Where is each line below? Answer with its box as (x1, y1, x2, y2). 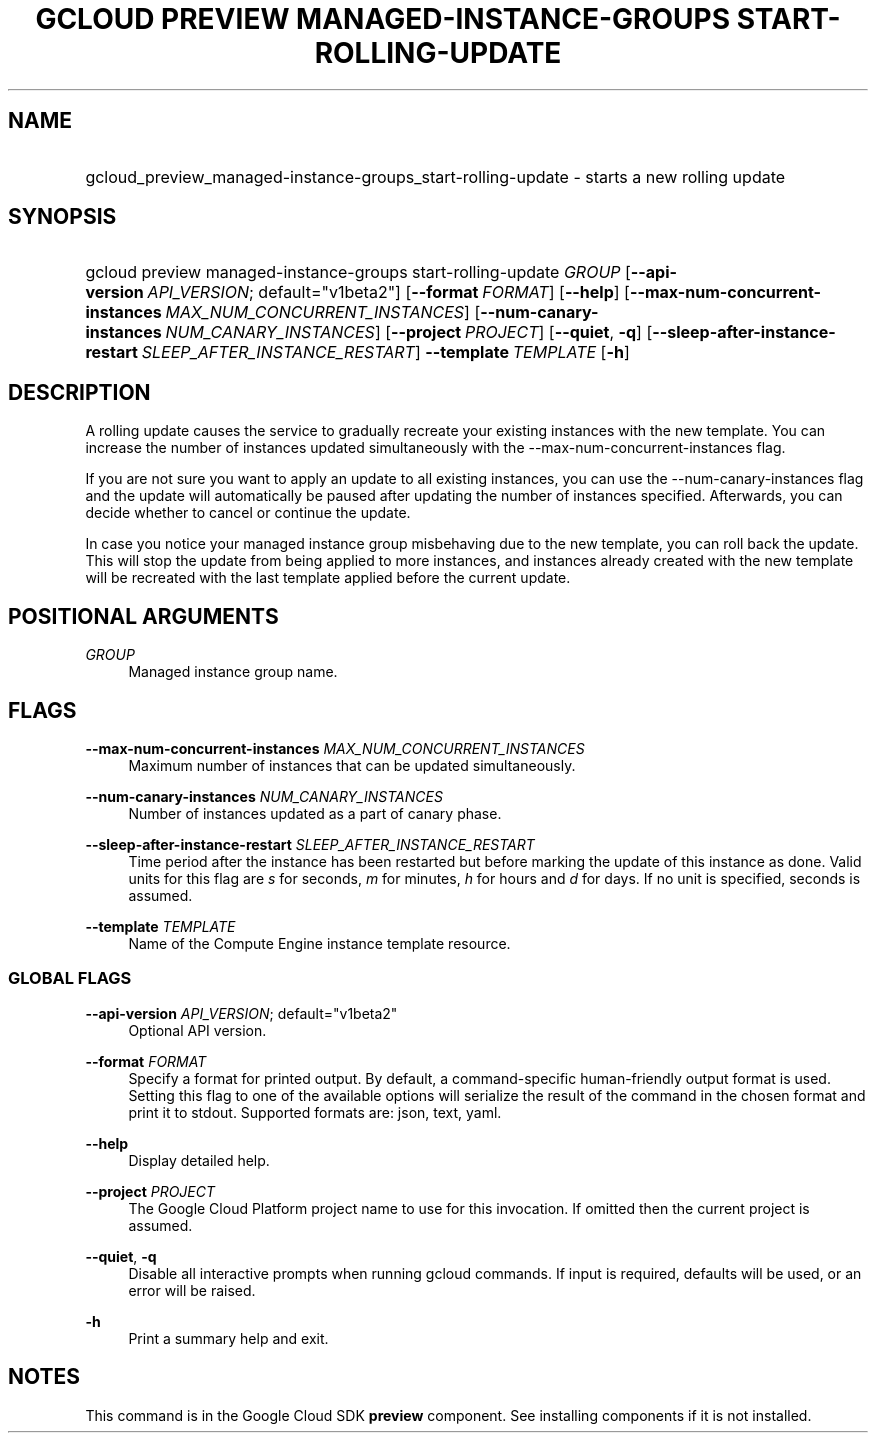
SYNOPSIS (8, 204, 117, 230)
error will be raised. (128, 1281, 256, 1299)
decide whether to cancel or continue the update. (85, 504, 411, 522)
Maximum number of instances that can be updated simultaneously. (128, 756, 576, 774)
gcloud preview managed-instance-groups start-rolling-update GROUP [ (85, 262, 631, 283)
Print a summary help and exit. (128, 1329, 329, 1347)
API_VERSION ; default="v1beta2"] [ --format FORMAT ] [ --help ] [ (147, 282, 630, 303)
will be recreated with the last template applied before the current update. (85, 569, 571, 587)
